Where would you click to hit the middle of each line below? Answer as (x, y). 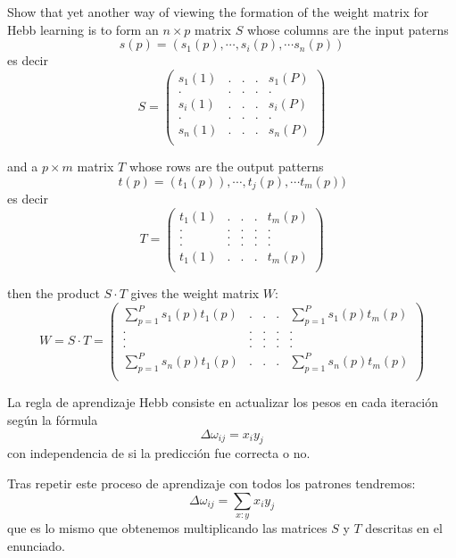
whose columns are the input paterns (348, 29)
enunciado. (36, 545)
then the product (54, 292)
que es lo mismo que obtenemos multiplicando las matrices (167, 527)
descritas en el (404, 527)
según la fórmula (53, 419)
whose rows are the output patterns (226, 167)
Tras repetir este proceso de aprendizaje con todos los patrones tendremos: (211, 483)
